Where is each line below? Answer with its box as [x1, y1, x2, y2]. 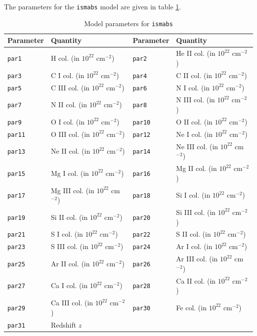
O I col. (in [50, 116, 85, 126]
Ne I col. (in [176, 128, 213, 139]
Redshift [50, 319, 77, 330]
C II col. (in [176, 70, 213, 80]
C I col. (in [50, 70, 85, 80]
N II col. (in [50, 99, 87, 110]
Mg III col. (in [50, 185, 94, 195]
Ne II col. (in [50, 146, 90, 156]
